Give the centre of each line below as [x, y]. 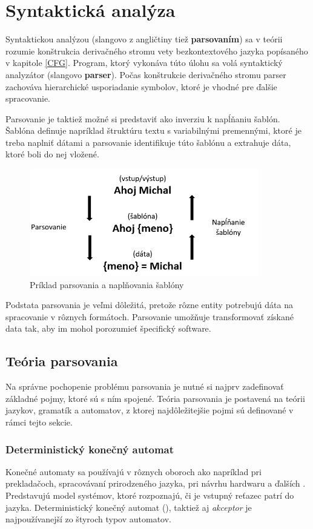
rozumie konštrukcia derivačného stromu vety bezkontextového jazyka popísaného [157, 51]
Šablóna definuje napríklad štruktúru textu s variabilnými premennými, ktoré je [153, 130]
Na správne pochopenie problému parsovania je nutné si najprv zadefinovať [145, 386]
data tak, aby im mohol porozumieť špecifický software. [108, 328]
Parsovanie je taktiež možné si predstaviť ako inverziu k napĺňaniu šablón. [143, 118]
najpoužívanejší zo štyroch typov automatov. [88, 519]
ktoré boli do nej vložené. [52, 154]
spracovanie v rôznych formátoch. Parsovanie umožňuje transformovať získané [150, 316]
